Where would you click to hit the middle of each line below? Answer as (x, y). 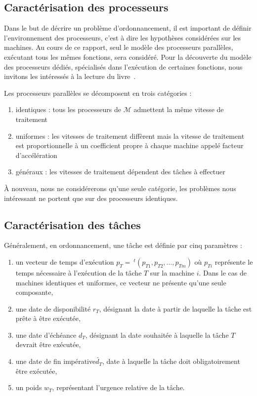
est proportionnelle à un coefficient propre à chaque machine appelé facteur (129, 145)
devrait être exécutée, (48, 344)
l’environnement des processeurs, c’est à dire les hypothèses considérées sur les (123, 37)
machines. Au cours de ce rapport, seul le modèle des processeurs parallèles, (119, 47)
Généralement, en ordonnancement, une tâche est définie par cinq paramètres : (123, 245)
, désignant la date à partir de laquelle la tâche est (175, 308)
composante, (34, 292)
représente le (234, 261)
